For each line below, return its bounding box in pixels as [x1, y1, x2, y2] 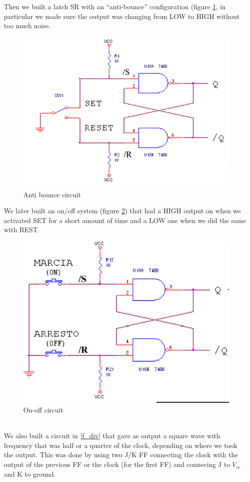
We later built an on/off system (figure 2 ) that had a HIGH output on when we [4, 206, 241, 216]
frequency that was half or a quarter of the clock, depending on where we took [4, 440, 237, 450]
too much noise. [4, 20, 51, 31]
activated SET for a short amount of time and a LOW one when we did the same [4, 215, 246, 225]
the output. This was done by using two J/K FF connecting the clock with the [4, 449, 238, 460]
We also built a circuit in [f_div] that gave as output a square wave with [4, 430, 220, 441]
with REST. [4, 224, 40, 235]
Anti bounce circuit [23, 189, 81, 199]
